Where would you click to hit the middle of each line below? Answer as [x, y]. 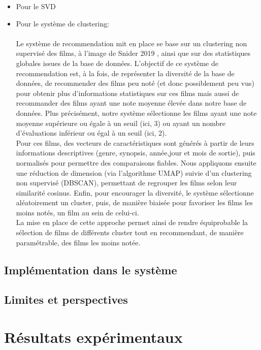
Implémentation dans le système [91, 269]
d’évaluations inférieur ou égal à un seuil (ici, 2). [91, 133]
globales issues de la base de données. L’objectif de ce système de [117, 63]
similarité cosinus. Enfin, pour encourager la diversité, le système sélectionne [135, 192]
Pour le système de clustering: [63, 23]
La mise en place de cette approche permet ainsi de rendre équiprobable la [132, 222]
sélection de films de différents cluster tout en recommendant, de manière [130, 232]
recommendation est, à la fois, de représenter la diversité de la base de [125, 73]
